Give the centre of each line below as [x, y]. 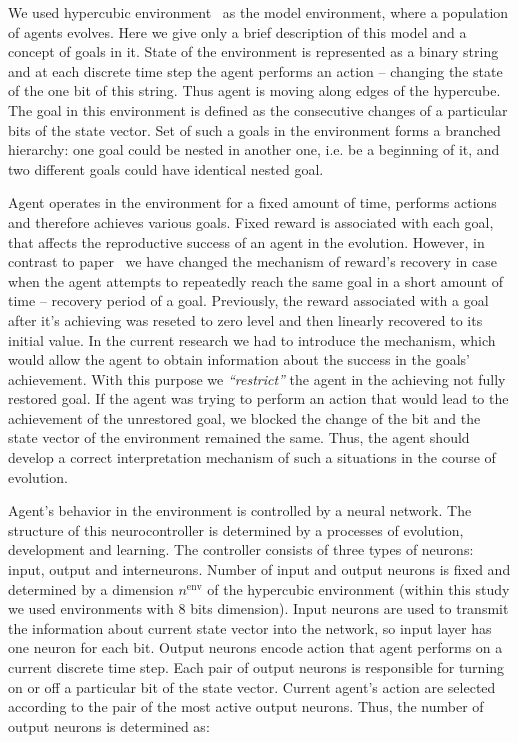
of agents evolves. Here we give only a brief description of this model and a [237, 31]
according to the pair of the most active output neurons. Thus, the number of [246, 706]
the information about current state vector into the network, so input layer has [250, 627]
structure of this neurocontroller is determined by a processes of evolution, [236, 529]
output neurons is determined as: [109, 725]
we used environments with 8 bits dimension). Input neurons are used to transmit [258, 608]
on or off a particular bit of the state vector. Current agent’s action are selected [252, 686]
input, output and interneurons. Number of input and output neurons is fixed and [259, 569]
